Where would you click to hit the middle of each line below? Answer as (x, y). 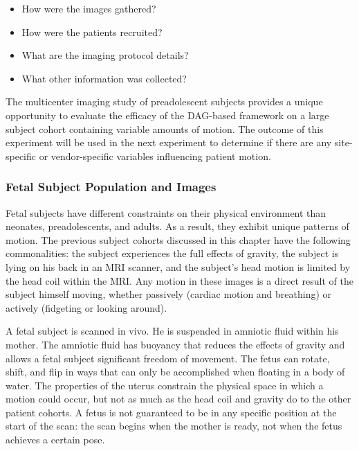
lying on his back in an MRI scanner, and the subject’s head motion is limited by (178, 266)
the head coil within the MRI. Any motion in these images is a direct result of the (179, 280)
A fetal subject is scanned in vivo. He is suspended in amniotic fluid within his (172, 331)
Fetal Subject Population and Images (111, 187)
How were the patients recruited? (92, 32)
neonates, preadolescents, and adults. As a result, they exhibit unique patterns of (177, 226)
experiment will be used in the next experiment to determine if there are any (169, 142)
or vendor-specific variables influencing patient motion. (155, 156)
